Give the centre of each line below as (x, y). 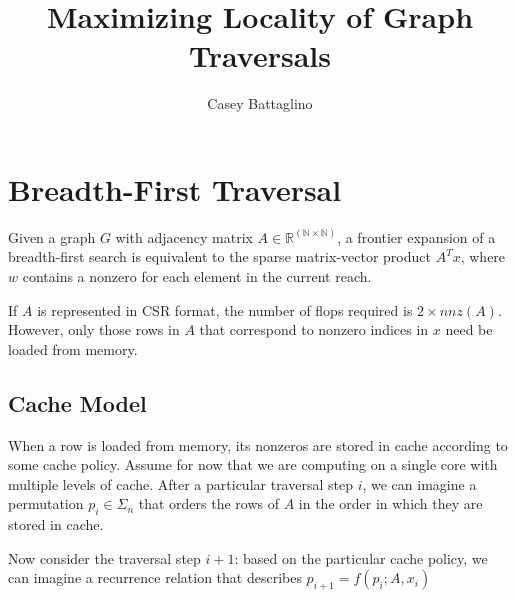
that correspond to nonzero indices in (314, 329)
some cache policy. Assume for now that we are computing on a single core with (253, 464)
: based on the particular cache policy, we (361, 557)
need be (469, 329)
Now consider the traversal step (104, 557)
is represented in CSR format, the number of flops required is (225, 309)
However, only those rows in (94, 329)
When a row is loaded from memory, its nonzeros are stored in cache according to (258, 444)
